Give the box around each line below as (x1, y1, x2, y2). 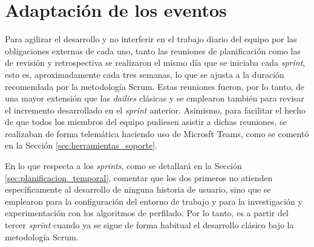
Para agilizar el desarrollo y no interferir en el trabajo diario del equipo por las (5, 33, 297, 45)
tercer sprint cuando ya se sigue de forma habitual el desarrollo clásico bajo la (5, 219, 294, 231)
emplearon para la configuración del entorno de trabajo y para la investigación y (5, 194, 303, 207)
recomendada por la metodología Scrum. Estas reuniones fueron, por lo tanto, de (5, 80, 304, 92)
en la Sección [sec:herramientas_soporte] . (5, 139, 157, 152)
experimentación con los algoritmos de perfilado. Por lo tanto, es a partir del (5, 207, 289, 219)
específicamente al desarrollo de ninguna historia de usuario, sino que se (5, 183, 271, 196)
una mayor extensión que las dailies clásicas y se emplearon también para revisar (5, 92, 305, 104)
